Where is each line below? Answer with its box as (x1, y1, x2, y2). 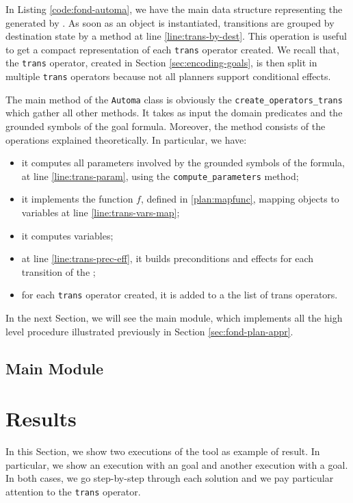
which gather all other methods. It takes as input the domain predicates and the (5, 105, 343, 120)
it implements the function (21, 192, 133, 206)
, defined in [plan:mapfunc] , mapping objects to (140, 192, 339, 206)
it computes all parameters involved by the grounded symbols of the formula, (21, 155, 345, 170)
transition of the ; (21, 264, 96, 279)
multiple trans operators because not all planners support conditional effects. (5, 69, 331, 83)
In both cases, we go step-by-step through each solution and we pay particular (5, 471, 334, 485)
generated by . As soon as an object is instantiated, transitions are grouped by (5, 15, 335, 29)
